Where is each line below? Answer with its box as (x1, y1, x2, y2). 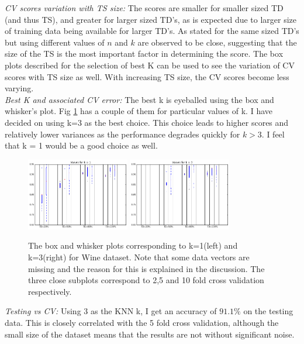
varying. (5, 82, 34, 94)
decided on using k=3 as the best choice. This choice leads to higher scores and (5, 116, 289, 128)
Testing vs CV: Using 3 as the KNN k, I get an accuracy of (5, 305, 217, 317)
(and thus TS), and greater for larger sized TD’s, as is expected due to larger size (5, 13, 297, 25)
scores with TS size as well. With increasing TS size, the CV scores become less (5, 70, 289, 82)
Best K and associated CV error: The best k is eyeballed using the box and (5, 93, 274, 105)
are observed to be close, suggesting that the (137, 36, 297, 48)
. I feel (261, 128, 285, 140)
